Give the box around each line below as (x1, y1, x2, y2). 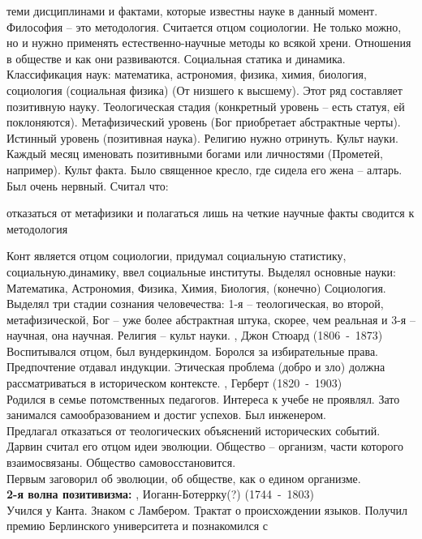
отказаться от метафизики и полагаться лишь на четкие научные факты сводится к (6, 204, 415, 221)
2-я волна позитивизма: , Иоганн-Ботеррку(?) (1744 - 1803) (6, 486, 315, 503)
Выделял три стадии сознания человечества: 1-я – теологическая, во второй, (6, 295, 384, 312)
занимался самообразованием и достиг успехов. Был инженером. (6, 406, 326, 423)
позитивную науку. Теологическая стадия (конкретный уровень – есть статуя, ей (6, 97, 405, 114)
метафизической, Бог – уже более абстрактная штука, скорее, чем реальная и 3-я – (6, 310, 416, 327)
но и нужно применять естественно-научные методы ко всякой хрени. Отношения (6, 34, 411, 51)
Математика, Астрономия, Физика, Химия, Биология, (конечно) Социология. (6, 279, 386, 296)
